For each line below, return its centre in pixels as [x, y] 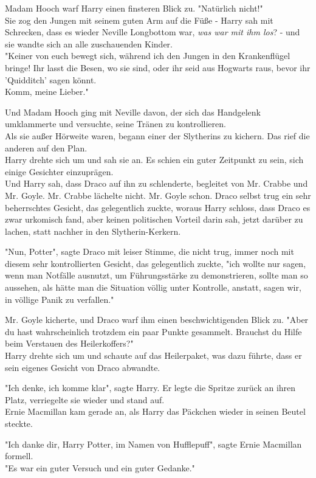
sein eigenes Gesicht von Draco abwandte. [83, 367]
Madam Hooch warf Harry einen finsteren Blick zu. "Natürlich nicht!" [134, 8]
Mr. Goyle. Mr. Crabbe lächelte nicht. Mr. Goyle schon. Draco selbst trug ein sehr [158, 195]
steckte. [19, 423]
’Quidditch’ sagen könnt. [51, 79]
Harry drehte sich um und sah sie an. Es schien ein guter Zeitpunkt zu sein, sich [154, 160]
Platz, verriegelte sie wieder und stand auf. [85, 399]
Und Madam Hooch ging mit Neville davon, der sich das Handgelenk [133, 112]
